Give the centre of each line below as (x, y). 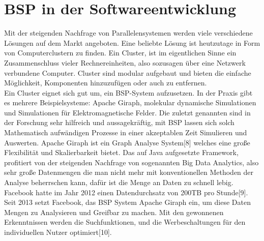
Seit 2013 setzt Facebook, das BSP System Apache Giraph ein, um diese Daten (127, 202)
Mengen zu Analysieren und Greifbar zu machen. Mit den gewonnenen (114, 212)
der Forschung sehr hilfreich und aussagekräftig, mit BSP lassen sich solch (119, 122)
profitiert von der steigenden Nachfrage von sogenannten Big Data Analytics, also (131, 162)
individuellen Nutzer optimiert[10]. (58, 232)
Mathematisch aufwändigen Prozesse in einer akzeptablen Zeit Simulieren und (126, 132)
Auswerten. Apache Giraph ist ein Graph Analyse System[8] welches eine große (127, 142)
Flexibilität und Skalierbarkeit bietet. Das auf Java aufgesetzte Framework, (121, 152)
